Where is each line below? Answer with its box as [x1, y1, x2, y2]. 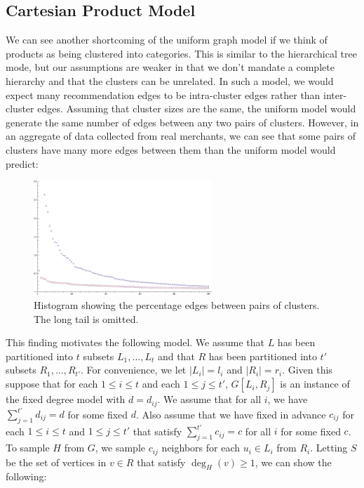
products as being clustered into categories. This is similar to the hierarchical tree [6, 46, 357, 60]
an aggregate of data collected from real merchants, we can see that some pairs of [6, 128, 356, 143]
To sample [6, 440, 50, 455]
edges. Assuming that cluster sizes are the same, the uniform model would [37, 101, 356, 116]
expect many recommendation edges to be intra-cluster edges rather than [6, 87, 321, 102]
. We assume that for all [157, 392, 262, 407]
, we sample [95, 440, 145, 455]
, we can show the [255, 454, 332, 469]
